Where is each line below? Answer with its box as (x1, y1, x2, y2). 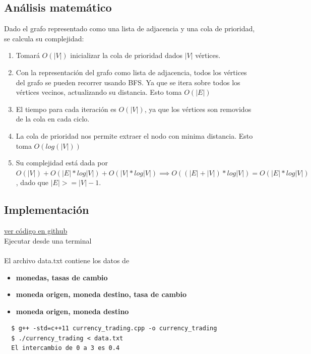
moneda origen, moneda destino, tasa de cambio (16, 289, 186, 300)
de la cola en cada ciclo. (16, 113, 90, 124)
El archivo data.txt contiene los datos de (4, 255, 130, 265)
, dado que (16, 177, 48, 188)
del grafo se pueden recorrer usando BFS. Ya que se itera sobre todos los (16, 77, 240, 87)
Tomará (16, 50, 40, 61)
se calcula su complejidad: (4, 33, 84, 43)
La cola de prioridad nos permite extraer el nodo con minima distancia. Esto (16, 130, 253, 141)
